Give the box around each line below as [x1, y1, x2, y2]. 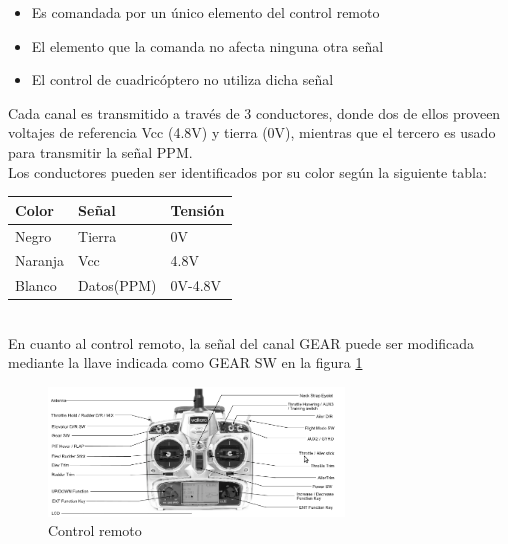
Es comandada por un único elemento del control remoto [31, 2, 380, 22]
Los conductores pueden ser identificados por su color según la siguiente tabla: [8, 161, 487, 182]
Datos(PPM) [78, 275, 157, 296]
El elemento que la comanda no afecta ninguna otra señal [31, 35, 384, 56]
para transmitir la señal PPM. [8, 141, 193, 162]
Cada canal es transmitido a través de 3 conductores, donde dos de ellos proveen [8, 102, 501, 123]
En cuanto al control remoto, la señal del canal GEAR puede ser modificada [8, 332, 475, 353]
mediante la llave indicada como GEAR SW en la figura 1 [8, 352, 363, 373]
